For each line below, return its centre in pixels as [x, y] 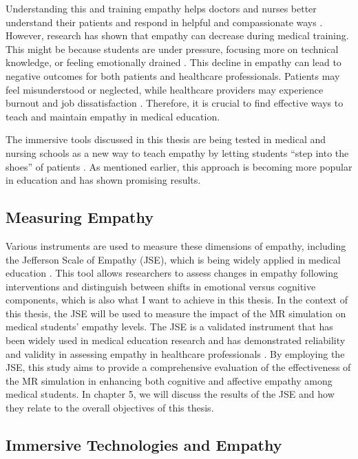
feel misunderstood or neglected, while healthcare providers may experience [165, 89]
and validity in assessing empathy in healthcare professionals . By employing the [175, 353]
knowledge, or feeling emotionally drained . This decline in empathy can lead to [173, 62]
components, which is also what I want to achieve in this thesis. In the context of [177, 300]
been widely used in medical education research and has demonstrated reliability [176, 340]
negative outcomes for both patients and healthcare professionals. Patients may [173, 75]
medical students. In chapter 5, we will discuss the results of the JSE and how [170, 394]
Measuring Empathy [80, 217]
